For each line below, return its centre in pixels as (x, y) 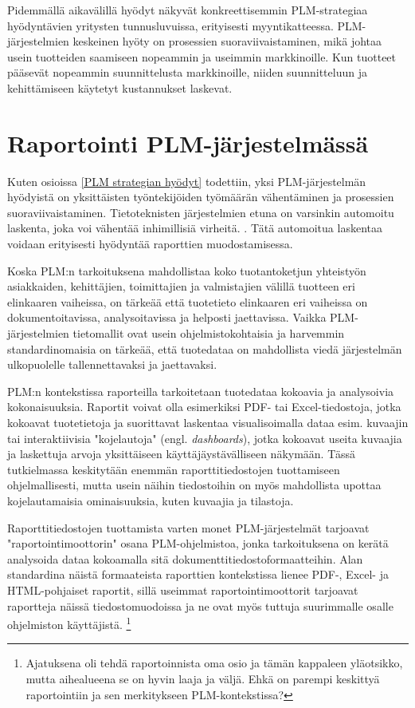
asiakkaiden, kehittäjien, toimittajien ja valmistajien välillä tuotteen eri (181, 286)
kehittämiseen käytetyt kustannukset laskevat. (120, 87)
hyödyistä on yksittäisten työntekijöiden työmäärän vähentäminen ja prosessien (201, 197)
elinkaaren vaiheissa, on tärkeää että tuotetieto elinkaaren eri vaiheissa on (188, 301)
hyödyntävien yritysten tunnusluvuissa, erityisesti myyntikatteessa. (170, 25)
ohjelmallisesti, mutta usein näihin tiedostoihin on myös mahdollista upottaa (194, 485)
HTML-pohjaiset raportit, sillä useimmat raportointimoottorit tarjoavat (183, 589)
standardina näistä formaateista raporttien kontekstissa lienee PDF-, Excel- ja (198, 574)
